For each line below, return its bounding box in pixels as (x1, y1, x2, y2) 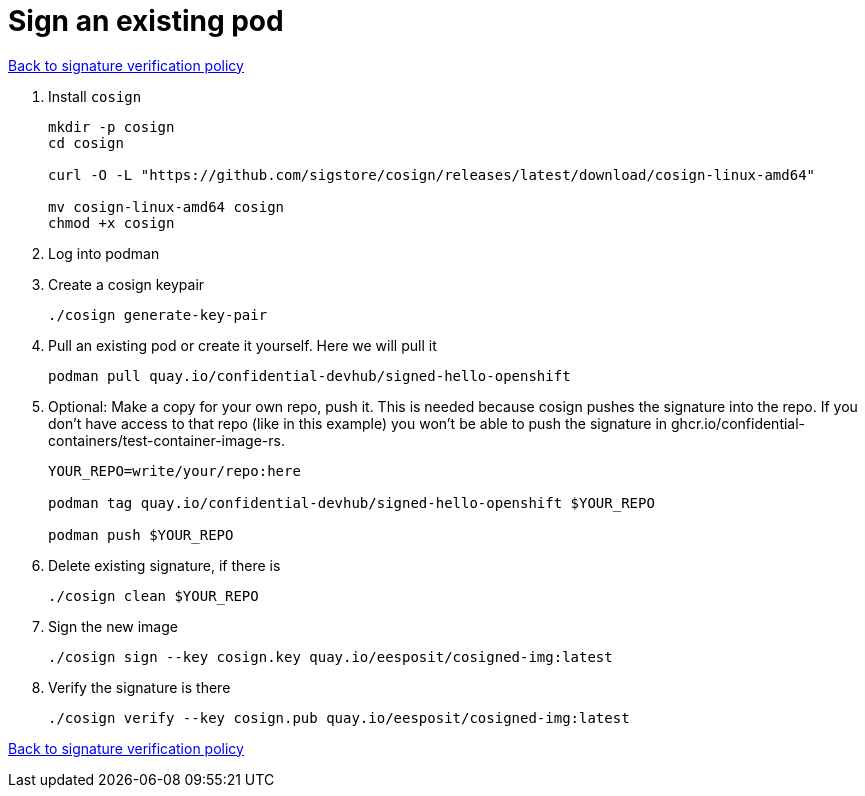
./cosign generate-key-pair (48, 306, 268, 323)
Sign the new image (48, 617, 178, 635)
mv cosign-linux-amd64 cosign (48, 198, 285, 215)
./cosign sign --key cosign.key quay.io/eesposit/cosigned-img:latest (48, 648, 613, 665)
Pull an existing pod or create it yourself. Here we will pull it (48, 336, 437, 354)
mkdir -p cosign (48, 118, 175, 135)
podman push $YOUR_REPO (48, 526, 234, 543)
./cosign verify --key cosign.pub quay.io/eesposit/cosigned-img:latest (48, 709, 630, 726)
